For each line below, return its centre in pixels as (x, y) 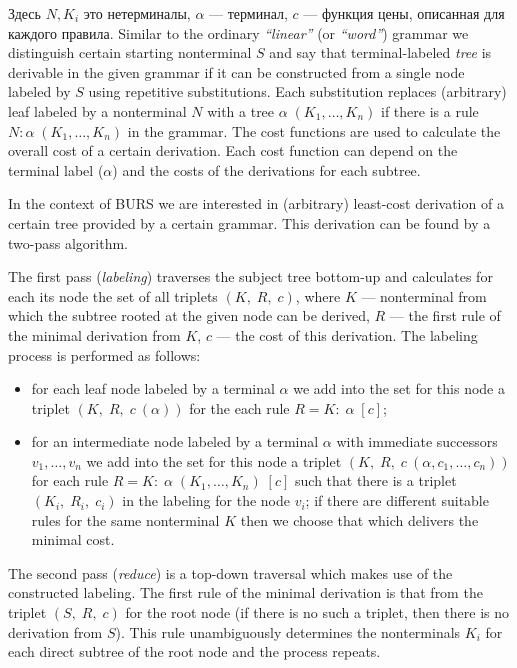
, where (318, 295)
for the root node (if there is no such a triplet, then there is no (317, 612)
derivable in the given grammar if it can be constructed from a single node (236, 71)
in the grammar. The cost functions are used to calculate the (314, 130)
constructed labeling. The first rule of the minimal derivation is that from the (245, 592)
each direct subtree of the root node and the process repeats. (194, 651)
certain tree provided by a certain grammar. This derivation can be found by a (249, 222)
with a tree (241, 110)
